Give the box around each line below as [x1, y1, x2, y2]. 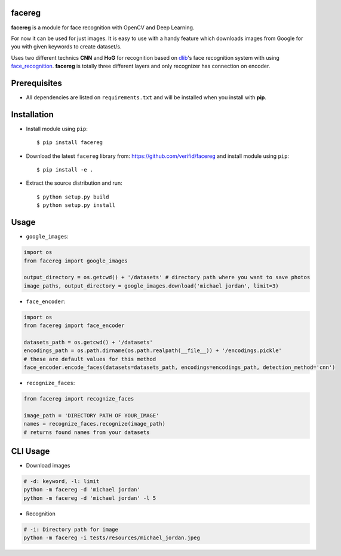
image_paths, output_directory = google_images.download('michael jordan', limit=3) [23, 282, 279, 289]
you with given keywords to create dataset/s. [11, 43, 122, 50]
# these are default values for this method [23, 356, 156, 362]
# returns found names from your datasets [23, 429, 150, 436]
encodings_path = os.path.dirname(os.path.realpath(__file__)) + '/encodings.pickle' [23, 347, 282, 354]
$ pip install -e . [36, 166, 94, 173]
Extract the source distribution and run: [26, 179, 122, 187]
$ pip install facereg [36, 139, 103, 146]
